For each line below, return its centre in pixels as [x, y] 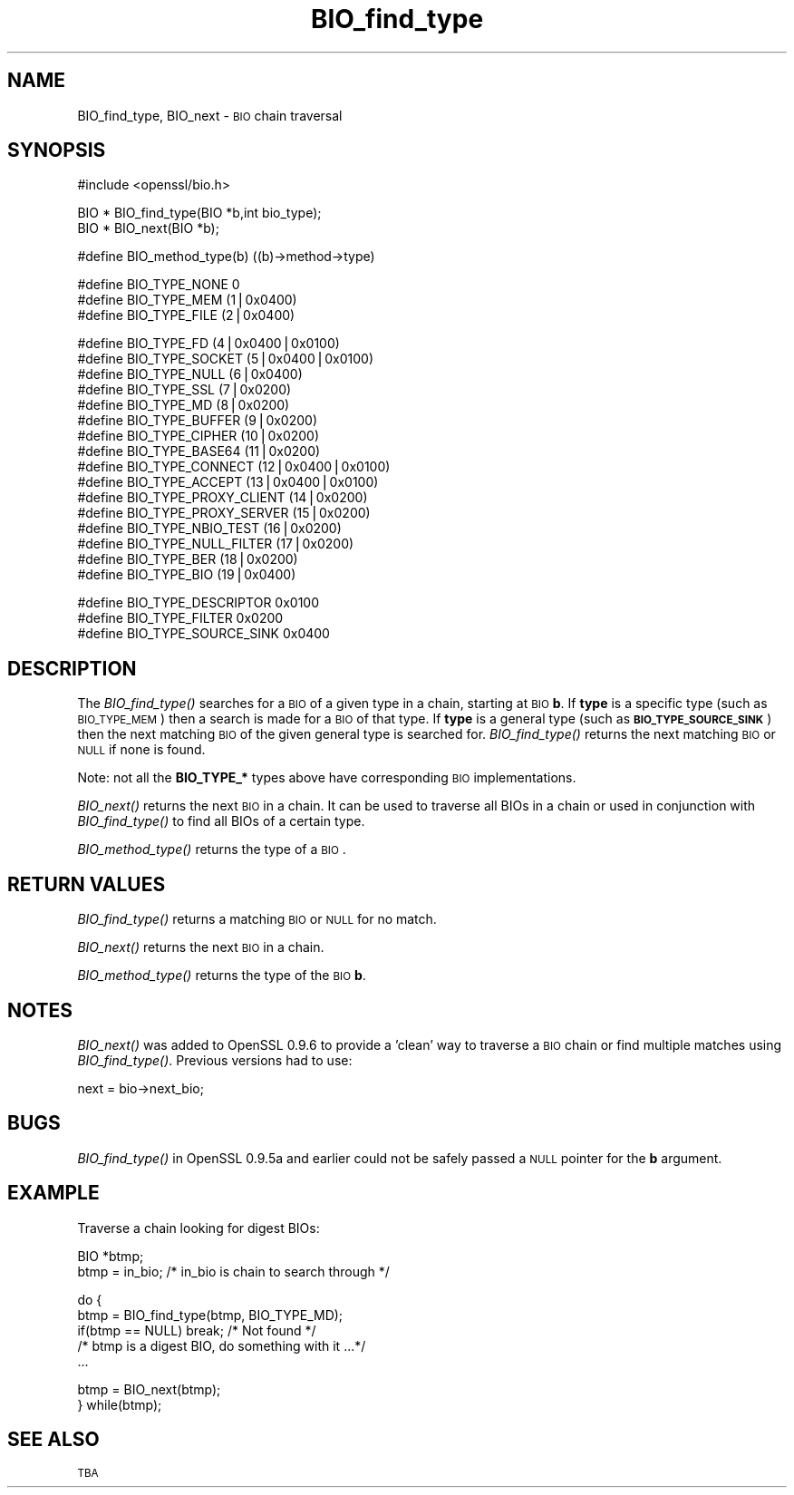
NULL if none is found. [141, 750]
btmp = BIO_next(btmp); [149, 1389]
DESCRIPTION [72, 668]
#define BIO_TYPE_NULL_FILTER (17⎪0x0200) [216, 544]
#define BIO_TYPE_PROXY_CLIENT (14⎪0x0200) [223, 498]
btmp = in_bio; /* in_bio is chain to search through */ [233, 1271]
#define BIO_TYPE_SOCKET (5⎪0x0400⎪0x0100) [226, 359]
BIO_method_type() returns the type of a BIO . [212, 849]
